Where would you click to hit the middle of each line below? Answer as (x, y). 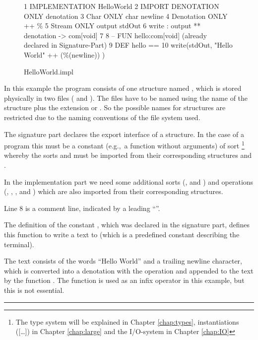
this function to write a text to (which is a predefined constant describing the (122, 234)
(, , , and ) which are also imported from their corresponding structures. (114, 191)
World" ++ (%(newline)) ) (64, 54)
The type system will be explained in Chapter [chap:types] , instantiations (127, 321)
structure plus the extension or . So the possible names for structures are (115, 107)
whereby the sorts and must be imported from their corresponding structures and (128, 155)
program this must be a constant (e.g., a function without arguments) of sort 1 (124, 145)
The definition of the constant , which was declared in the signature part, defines (127, 225)
